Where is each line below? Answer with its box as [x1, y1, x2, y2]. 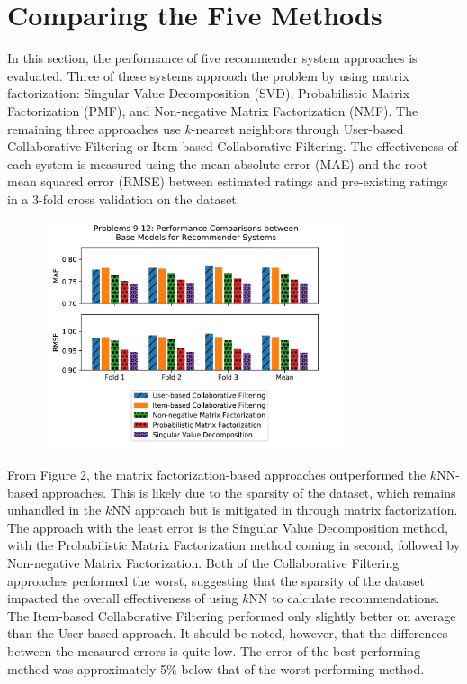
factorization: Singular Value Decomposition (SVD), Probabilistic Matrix [7, 84, 410, 103]
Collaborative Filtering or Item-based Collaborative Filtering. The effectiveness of [7, 137, 458, 156]
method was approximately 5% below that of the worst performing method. [7, 659, 425, 678]
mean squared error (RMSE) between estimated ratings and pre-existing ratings [7, 172, 448, 191]
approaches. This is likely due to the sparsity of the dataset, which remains [41, 482, 456, 501]
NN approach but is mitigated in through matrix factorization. [112, 500, 458, 519]
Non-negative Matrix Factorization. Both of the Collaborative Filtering [7, 553, 400, 572]
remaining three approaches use [7, 119, 181, 138]
